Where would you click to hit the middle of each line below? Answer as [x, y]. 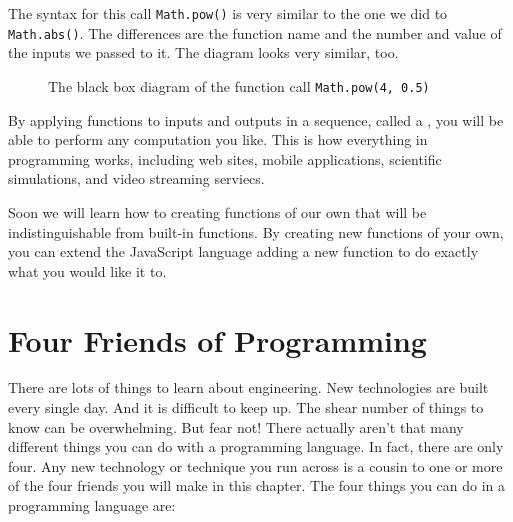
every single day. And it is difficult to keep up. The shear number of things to [246, 407]
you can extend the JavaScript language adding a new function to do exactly [243, 251]
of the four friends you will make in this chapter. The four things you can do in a [257, 485]
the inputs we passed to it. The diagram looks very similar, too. [203, 52]
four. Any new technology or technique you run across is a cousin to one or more [255, 465]
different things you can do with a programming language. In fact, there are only [256, 446]
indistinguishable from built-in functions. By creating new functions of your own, [256, 231]
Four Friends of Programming [217, 339]
